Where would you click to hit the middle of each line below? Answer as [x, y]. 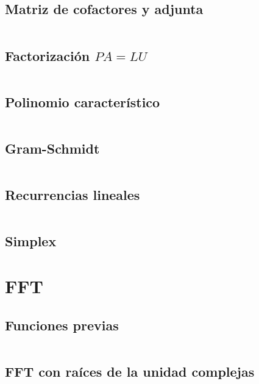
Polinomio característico [83, 101]
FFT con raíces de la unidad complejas [130, 371]
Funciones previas [62, 325]
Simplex [31, 241]
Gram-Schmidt [52, 148]
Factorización [48, 55]
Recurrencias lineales [73, 195]
